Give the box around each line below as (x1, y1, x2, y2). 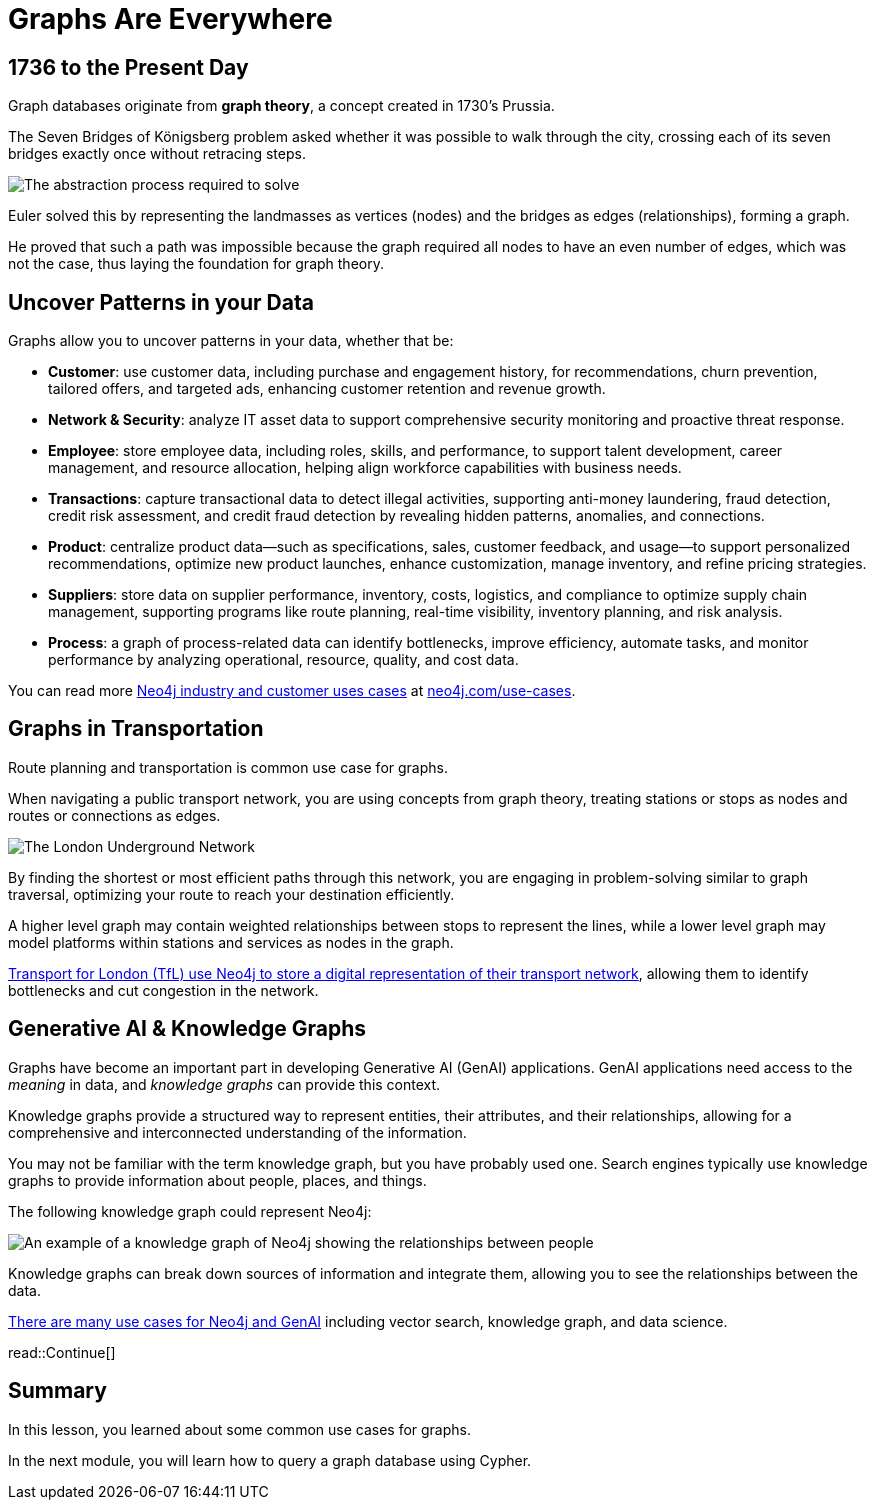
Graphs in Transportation (8, 716, 264, 742)
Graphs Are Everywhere (8, 2, 333, 36)
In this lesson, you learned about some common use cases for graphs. (8, 1420, 472, 1438)
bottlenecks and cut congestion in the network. (8, 981, 319, 999)
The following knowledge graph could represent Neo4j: (8, 1202, 372, 1220)
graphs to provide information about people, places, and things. (8, 1171, 427, 1189)
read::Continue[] (8, 1343, 116, 1361)
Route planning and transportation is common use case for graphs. (8, 758, 448, 776)
